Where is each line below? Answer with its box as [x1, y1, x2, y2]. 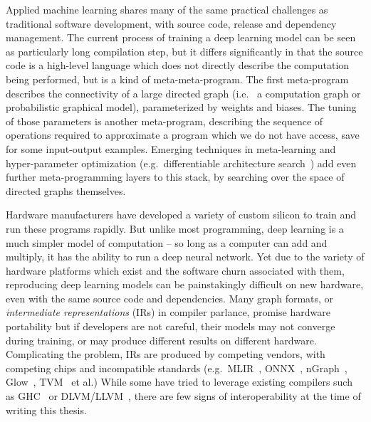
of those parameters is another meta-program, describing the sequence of [6, 113, 323, 128]
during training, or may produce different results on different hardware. [6, 332, 317, 347]
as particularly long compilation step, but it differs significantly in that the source [6, 43, 363, 58]
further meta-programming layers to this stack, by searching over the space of [6, 169, 345, 184]
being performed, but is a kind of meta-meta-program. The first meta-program [6, 71, 349, 86]
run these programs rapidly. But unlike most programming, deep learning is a [6, 221, 344, 236]
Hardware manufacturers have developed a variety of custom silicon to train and [6, 207, 357, 222]
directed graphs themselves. [6, 183, 126, 198]
